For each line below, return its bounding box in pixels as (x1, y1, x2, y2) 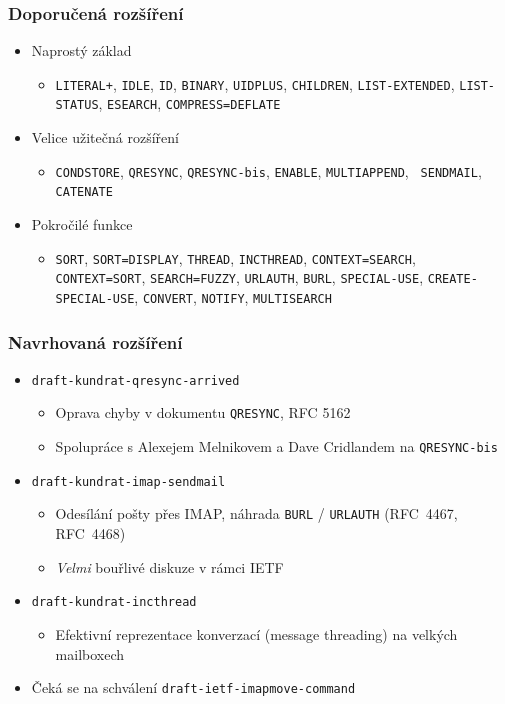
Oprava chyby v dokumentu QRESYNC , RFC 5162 (55, 402, 351, 423)
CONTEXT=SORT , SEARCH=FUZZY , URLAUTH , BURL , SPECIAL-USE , (55, 267, 424, 288)
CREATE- (427, 272, 478, 287)
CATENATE (55, 185, 113, 200)
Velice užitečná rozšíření (31, 127, 179, 148)
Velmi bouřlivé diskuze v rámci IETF (55, 556, 284, 577)
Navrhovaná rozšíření (8, 329, 183, 354)
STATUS (55, 98, 99, 113)
